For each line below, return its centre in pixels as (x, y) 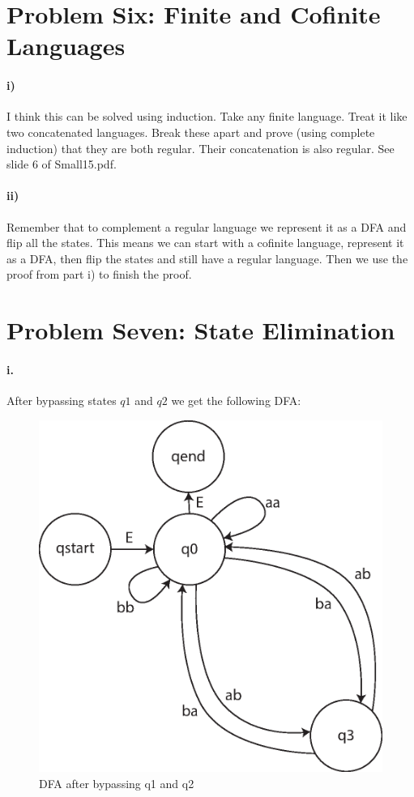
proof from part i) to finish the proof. (99, 274)
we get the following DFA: (236, 401)
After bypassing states (62, 401)
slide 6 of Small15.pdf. (62, 164)
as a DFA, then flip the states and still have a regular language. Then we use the (207, 258)
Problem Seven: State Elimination (201, 330)
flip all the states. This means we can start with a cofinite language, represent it (205, 243)
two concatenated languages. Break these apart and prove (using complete (191, 132)
